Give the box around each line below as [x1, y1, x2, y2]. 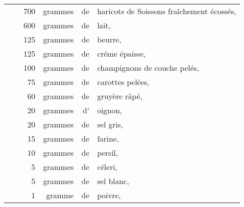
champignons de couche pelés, [97, 62, 199, 73]
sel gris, [97, 119, 123, 130]
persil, [97, 147, 118, 158]
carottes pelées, [97, 76, 149, 87]
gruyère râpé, [97, 90, 143, 102]
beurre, [97, 34, 122, 45]
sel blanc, [97, 175, 129, 186]
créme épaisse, [97, 48, 146, 59]
